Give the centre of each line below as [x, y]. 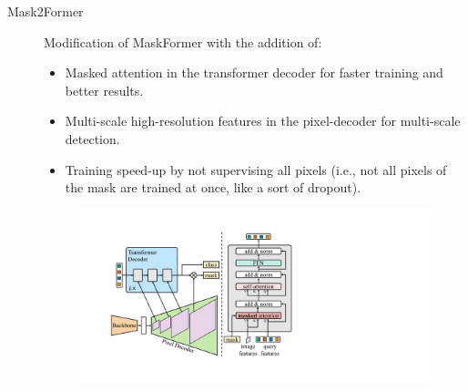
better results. [104, 90]
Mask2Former [46, 11]
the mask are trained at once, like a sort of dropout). [213, 187]
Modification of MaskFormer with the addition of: [183, 41]
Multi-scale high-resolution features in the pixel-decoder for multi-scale [263, 121]
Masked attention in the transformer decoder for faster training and [254, 72]
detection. [92, 138]
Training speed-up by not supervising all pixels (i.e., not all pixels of [256, 169]
